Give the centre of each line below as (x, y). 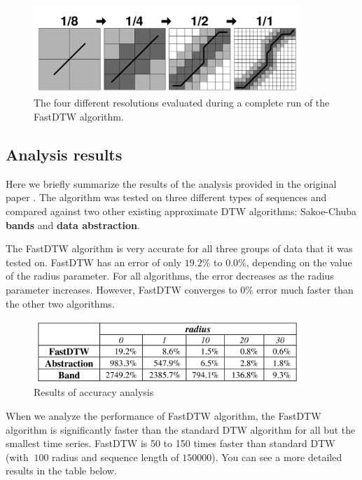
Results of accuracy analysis (94, 392)
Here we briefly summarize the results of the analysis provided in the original (171, 183)
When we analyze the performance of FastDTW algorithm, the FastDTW (163, 416)
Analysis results (64, 154)
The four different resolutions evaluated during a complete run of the (182, 103)
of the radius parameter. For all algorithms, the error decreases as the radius (170, 276)
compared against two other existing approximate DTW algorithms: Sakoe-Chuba (181, 211)
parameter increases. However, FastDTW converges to (121, 289)
